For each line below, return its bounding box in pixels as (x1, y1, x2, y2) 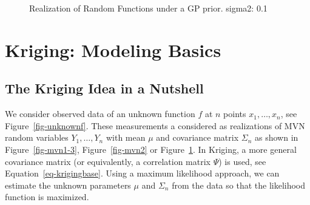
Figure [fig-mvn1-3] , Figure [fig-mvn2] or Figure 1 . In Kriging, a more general (5, 143, 297, 155)
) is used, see (218, 155, 266, 167)
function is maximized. (5, 190, 89, 203)
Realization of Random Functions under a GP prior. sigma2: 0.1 (29, 2, 268, 14)
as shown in (255, 131, 298, 144)
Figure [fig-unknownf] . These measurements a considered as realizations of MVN (5, 119, 305, 132)
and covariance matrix (156, 131, 239, 144)
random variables (5, 131, 69, 144)
